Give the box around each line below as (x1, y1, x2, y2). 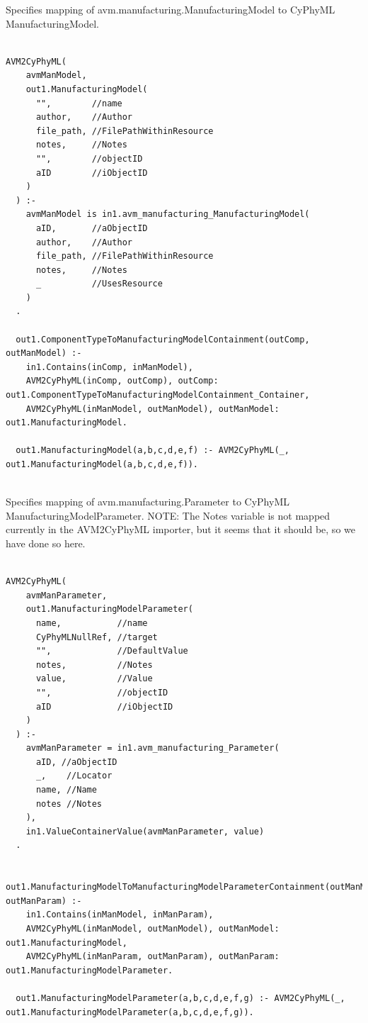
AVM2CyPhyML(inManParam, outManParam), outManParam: (25, 951, 280, 962)
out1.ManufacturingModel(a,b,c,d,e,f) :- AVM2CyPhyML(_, (16, 445, 289, 456)
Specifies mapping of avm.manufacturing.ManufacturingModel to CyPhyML (6, 2, 335, 16)
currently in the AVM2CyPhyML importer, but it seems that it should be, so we (6, 522, 355, 537)
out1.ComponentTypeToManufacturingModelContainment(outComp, (16, 334, 310, 345)
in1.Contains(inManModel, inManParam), (25, 910, 214, 920)
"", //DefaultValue (35, 646, 188, 656)
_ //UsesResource (35, 279, 163, 289)
